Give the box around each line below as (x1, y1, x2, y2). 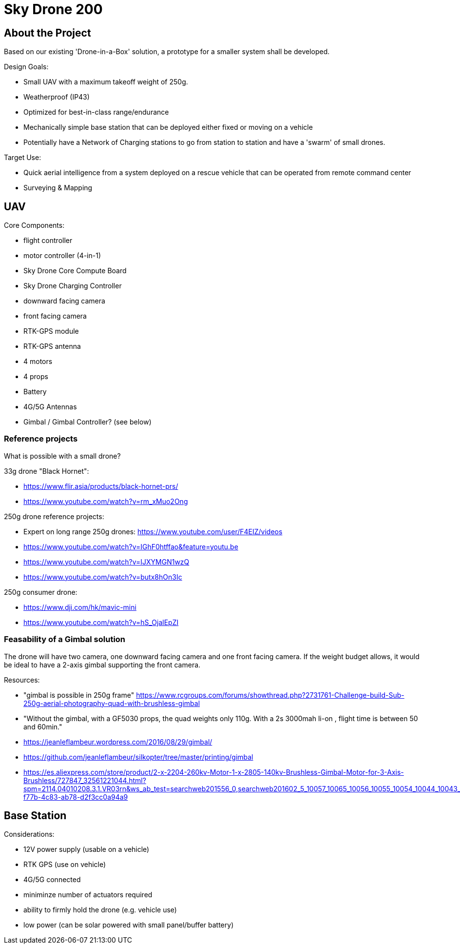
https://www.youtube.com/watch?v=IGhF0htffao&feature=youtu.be (23, 542, 238, 551)
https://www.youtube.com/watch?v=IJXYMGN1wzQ (23, 557, 190, 566)
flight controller (23, 236, 73, 245)
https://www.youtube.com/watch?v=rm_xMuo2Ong (23, 497, 188, 505)
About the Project (4, 26, 91, 39)
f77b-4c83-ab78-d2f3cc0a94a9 (23, 792, 128, 801)
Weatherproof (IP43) (23, 93, 90, 101)
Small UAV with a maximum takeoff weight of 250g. (23, 78, 188, 86)
